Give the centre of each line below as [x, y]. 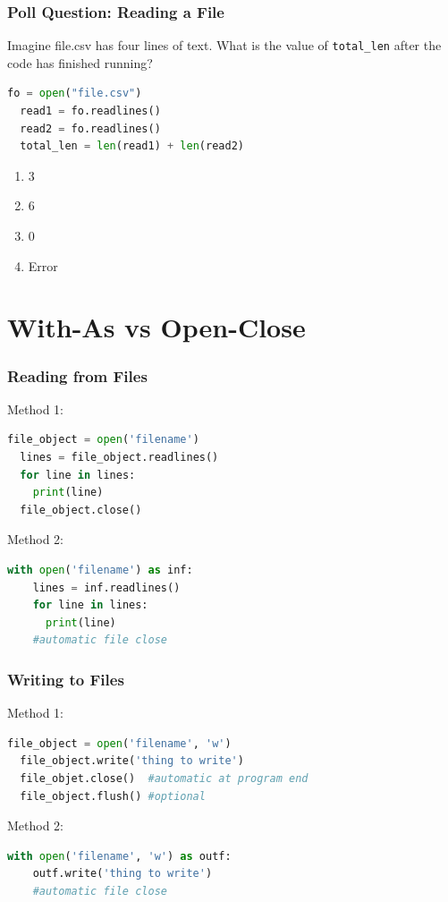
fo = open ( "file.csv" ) [75, 94]
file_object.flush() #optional [113, 796]
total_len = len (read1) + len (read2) [132, 146]
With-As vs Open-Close [156, 327]
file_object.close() [81, 510]
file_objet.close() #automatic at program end [164, 778]
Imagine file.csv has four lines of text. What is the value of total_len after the [224, 45]
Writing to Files [66, 679]
